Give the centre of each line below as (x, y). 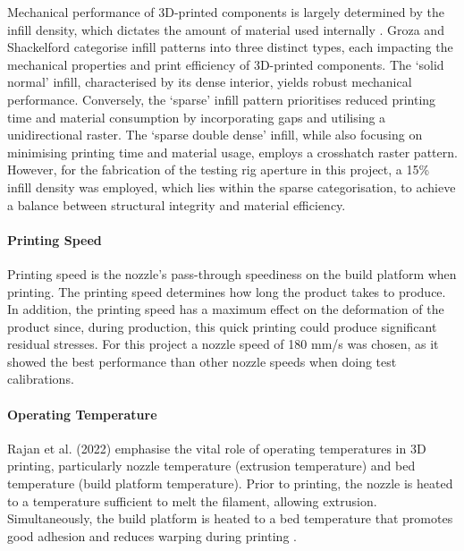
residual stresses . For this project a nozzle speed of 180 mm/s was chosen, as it (223, 344)
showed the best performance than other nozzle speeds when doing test (202, 361)
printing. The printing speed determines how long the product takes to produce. (227, 291)
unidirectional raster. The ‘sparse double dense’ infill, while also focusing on (215, 135)
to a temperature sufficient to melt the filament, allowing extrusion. (192, 500)
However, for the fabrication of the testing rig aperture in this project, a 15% (219, 170)
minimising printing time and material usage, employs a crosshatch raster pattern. (232, 152)
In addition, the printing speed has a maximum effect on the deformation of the (226, 309)
